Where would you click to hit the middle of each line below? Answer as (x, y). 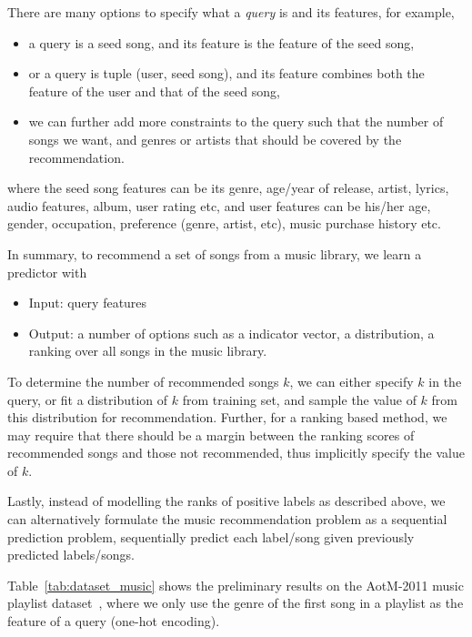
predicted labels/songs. (71, 555)
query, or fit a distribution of (88, 399)
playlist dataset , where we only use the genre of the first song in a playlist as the (236, 603)
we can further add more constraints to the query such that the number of (236, 121)
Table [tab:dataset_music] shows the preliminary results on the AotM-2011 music (236, 585)
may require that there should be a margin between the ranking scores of (211, 435)
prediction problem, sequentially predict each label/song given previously (211, 536)
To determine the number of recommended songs (143, 381)
